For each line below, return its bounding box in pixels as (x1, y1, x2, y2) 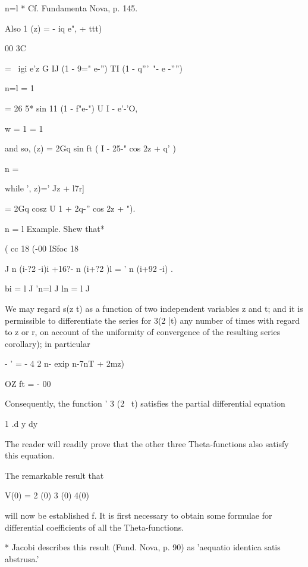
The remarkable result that (5, 469, 104, 481)
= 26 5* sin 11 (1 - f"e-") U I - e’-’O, (5, 101, 138, 114)
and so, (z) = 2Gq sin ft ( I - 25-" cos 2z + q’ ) (5, 142, 176, 154)
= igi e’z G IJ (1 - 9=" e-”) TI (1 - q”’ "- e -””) (5, 61, 183, 74)
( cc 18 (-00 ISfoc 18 (5, 242, 79, 255)
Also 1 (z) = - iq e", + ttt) (5, 21, 102, 34)
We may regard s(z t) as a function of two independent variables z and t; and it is (5, 302, 303, 314)
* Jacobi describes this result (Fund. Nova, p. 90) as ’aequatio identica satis (5, 541, 281, 553)
